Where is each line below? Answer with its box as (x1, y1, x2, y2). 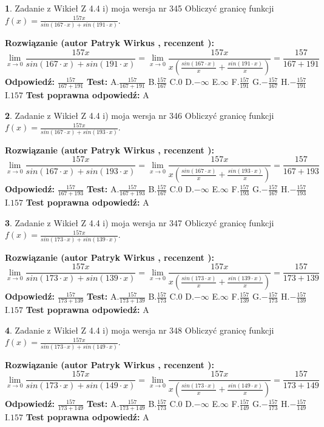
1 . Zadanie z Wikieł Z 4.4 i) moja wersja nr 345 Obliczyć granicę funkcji (5, 2, 274, 14)
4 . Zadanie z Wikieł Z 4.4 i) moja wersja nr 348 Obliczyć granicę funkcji (5, 323, 274, 336)
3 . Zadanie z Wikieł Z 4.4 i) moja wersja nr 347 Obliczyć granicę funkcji (5, 216, 274, 229)
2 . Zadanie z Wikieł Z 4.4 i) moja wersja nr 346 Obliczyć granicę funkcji (5, 109, 274, 121)
